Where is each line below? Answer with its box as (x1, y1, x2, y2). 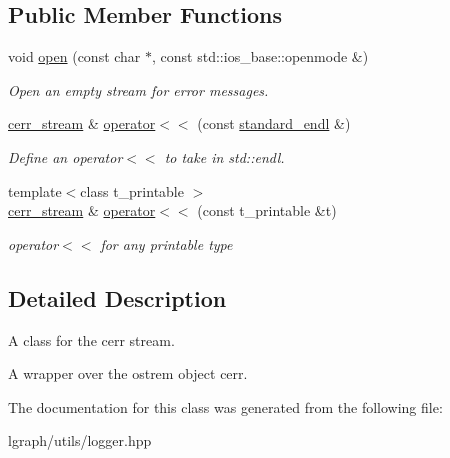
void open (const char (8, 46, 141, 67)
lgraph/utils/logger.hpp (8, 430, 152, 451)
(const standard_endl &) (197, 113, 351, 134)
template (8, 180, 62, 201)
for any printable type (100, 233, 233, 254)
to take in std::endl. (164, 146, 285, 167)
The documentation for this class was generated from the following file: (8, 396, 443, 417)
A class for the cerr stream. (8, 329, 175, 350)
